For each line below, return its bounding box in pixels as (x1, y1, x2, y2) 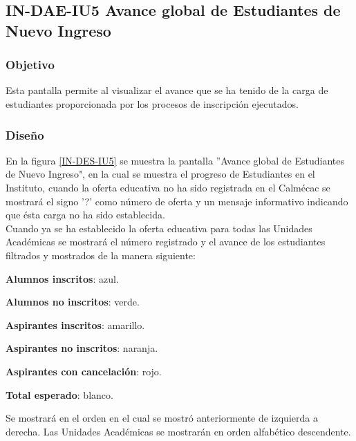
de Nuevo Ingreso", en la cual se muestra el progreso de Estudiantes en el (6, 167, 315, 181)
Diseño (6, 126, 44, 143)
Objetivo (6, 56, 55, 73)
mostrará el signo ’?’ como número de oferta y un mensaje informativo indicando (6, 194, 348, 208)
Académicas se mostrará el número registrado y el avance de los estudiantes (6, 234, 326, 249)
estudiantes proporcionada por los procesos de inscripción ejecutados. (6, 96, 299, 111)
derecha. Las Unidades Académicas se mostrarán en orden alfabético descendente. (6, 424, 351, 438)
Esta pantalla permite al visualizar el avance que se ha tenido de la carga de (6, 83, 328, 97)
